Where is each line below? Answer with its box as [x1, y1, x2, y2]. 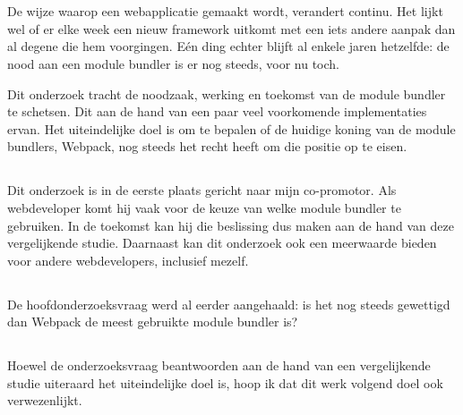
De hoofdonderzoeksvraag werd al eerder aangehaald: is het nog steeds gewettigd [7, 294, 450, 313]
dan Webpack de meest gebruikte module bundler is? [7, 312, 298, 331]
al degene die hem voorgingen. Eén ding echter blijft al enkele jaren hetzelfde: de [7, 37, 450, 55]
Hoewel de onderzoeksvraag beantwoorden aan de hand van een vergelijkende [7, 356, 431, 375]
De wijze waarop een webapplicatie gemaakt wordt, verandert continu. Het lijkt [7, 2, 443, 21]
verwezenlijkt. [7, 391, 82, 410]
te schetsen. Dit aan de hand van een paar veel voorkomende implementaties [7, 102, 427, 121]
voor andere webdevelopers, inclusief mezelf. [7, 250, 249, 269]
